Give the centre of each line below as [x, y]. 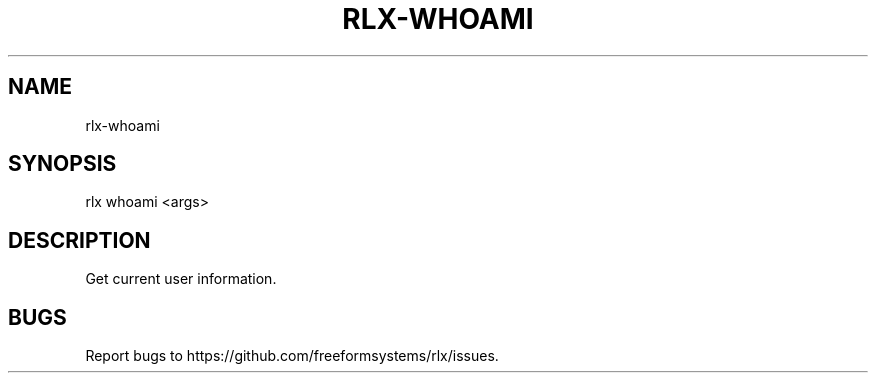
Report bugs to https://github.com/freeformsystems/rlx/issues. [292, 356]
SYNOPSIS [62, 164]
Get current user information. [181, 279]
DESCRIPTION [79, 240]
